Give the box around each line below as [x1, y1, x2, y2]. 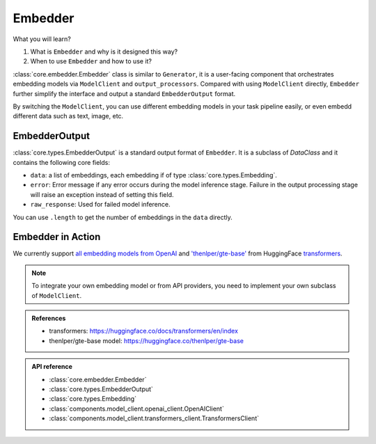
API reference [31, 363, 73, 371]
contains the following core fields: [13, 158, 111, 166]
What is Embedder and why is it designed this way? [30, 47, 178, 56]
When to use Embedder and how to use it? [30, 57, 152, 65]
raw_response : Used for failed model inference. [30, 200, 171, 209]
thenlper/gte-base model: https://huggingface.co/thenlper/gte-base [49, 336, 244, 344]
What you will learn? [13, 35, 71, 43]
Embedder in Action [13, 231, 101, 243]
